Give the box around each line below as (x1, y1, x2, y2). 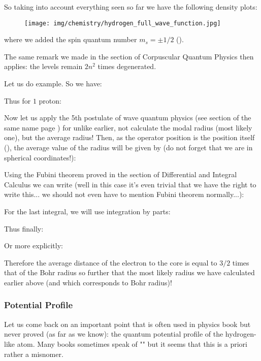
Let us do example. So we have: (4, 78, 102, 89)
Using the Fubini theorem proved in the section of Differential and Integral (4, 169, 237, 180)
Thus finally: (4, 223, 44, 234)
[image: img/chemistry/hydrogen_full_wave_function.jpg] (24, 19, 221, 27)
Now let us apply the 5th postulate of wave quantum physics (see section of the (4, 112, 251, 123)
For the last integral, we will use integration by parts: (4, 206, 171, 216)
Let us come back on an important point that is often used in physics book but (4, 318, 251, 329)
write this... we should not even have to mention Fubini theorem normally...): (4, 189, 244, 200)
